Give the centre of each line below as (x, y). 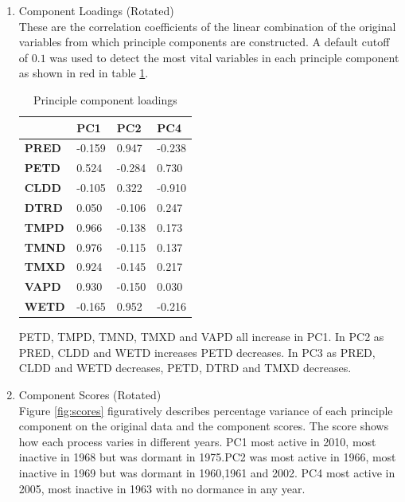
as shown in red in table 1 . (84, 73)
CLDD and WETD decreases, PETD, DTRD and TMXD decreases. (185, 368)
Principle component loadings (105, 99)
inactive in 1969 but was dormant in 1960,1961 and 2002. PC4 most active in (207, 473)
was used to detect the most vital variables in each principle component (224, 57)
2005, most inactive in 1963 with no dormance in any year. (162, 488)
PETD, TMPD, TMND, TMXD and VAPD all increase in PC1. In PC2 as (201, 337)
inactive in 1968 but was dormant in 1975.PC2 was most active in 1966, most (207, 457)
